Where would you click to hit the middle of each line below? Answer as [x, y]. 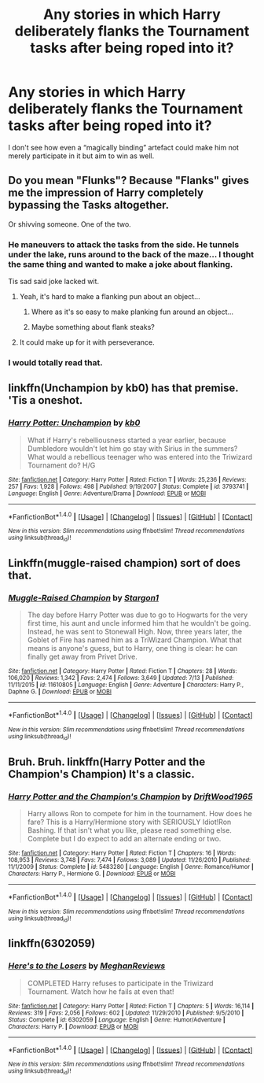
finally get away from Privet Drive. [82, 657]
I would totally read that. [56, 362]
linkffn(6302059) [52, 943]
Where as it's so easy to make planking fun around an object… [132, 312]
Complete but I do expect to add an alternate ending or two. [124, 839]
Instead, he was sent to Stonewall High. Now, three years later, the [135, 632]
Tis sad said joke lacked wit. [54, 282]
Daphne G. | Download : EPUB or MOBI [60, 692]
